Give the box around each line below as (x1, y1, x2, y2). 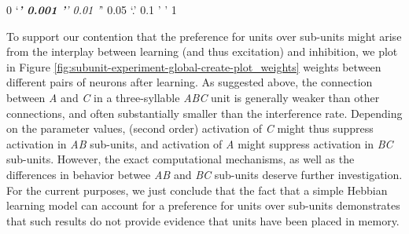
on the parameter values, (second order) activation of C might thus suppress (6, 120, 374, 137)
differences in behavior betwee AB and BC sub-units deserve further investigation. (6, 166, 403, 182)
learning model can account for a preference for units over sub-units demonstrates (6, 197, 400, 214)
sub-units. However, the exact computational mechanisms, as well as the (6, 151, 355, 167)
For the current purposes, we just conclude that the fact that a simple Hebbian (6, 181, 388, 198)
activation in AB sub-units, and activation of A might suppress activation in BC (6, 135, 393, 152)
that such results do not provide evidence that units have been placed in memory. (6, 212, 400, 229)
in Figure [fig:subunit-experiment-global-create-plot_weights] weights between (6, 58, 381, 75)
